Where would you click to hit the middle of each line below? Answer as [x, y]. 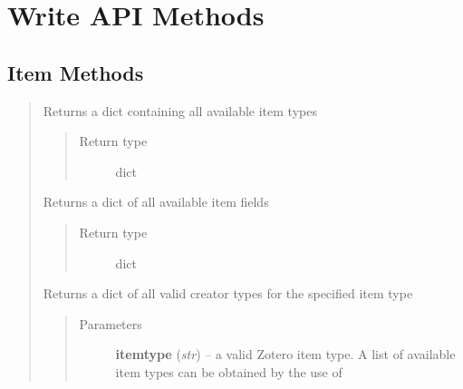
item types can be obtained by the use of [229, 371]
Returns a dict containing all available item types [180, 110]
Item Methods [76, 72]
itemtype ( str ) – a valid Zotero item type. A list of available [285, 354]
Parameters [111, 323]
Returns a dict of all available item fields [156, 202]
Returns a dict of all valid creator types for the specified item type [228, 293]
